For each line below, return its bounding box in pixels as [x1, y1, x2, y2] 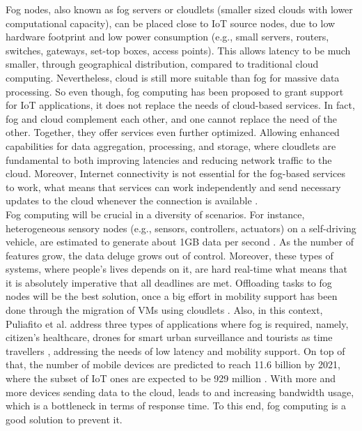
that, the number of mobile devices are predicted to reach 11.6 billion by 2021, [6, 357, 340, 372]
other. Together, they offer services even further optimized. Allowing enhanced [6, 125, 340, 139]
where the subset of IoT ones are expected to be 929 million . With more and [6, 371, 336, 386]
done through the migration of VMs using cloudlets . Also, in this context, [6, 303, 323, 317]
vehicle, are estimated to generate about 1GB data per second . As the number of [6, 234, 354, 249]
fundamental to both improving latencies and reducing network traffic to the [6, 152, 332, 167]
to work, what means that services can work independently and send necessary [6, 179, 341, 194]
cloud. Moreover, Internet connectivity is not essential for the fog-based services [6, 166, 345, 181]
